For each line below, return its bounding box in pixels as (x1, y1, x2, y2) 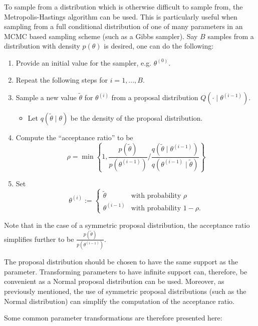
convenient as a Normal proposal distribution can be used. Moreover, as (4, 276, 224, 286)
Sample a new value (16, 92, 77, 103)
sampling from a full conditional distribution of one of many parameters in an (4, 21, 243, 32)
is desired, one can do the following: (104, 41, 214, 51)
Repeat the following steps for (16, 74, 108, 85)
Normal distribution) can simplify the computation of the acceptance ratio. (4, 295, 234, 306)
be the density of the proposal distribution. (70, 113, 203, 123)
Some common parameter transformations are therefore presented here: (4, 312, 222, 323)
